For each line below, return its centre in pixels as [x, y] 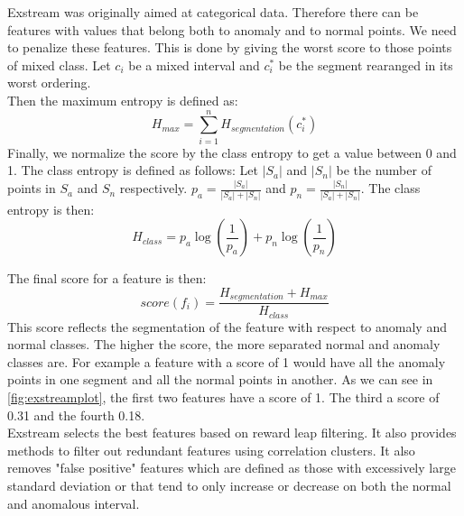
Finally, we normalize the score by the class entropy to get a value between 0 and [232, 152]
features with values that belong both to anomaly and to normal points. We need [232, 29]
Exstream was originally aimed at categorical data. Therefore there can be [213, 12]
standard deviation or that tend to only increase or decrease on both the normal [229, 485]
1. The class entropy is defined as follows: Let [133, 170]
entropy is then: [51, 209]
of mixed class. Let [59, 64]
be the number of [384, 170]
